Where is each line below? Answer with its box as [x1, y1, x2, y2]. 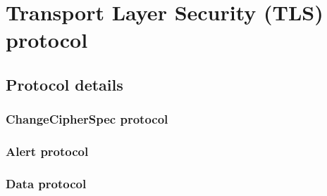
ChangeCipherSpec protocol [6, 110, 168, 128]
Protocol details [6, 73, 123, 95]
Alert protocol [6, 143, 89, 160]
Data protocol [6, 174, 87, 192]
